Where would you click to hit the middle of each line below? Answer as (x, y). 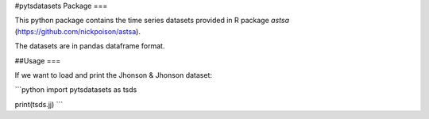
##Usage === (38, 60)
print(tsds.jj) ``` (39, 104)
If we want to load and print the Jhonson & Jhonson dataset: (114, 75)
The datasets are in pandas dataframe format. (90, 46)
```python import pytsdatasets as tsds (76, 90)
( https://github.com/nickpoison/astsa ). (77, 31)
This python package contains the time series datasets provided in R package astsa (152, 21)
